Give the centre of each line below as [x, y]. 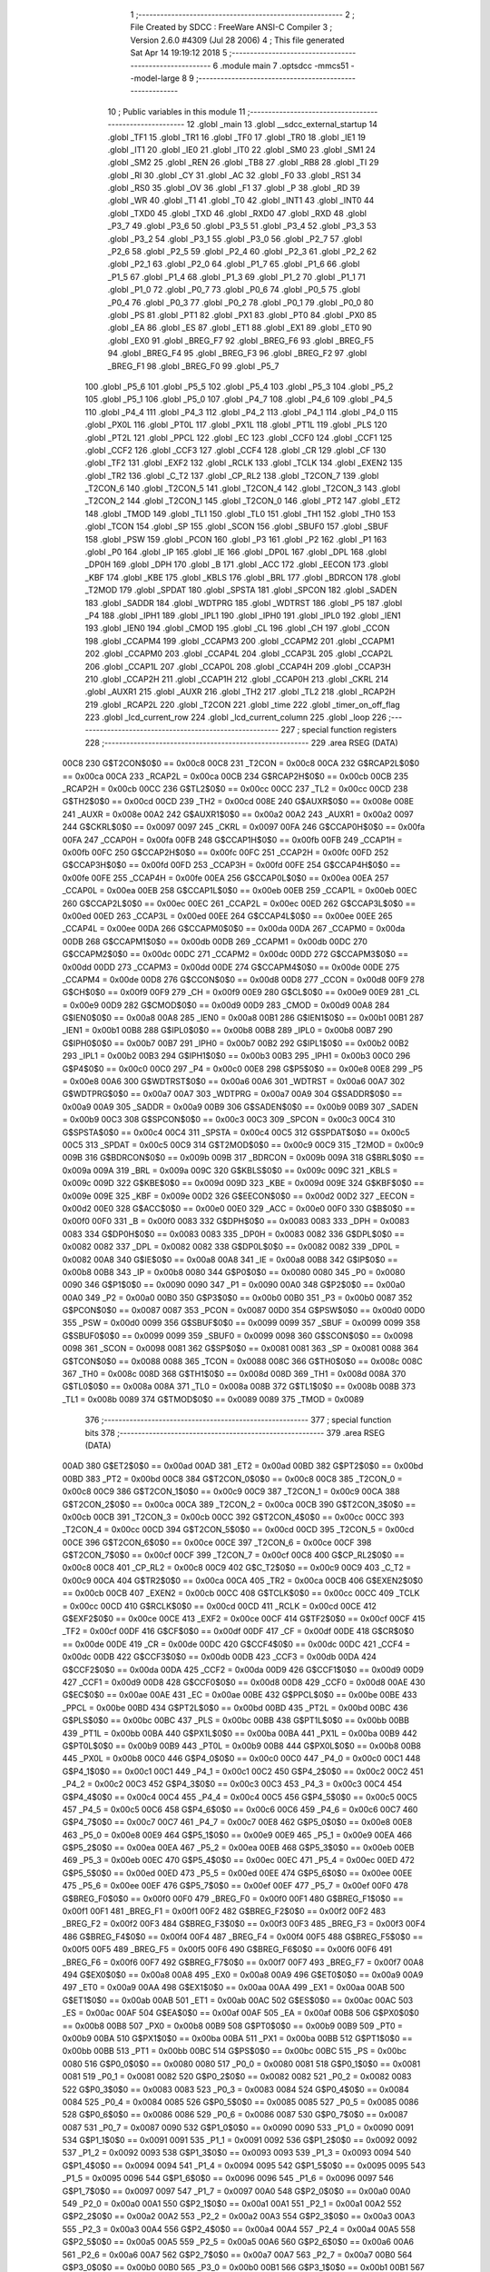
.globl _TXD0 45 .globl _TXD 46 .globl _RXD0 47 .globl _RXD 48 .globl [237, 213]
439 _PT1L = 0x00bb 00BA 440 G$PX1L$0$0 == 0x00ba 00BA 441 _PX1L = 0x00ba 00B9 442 [240, 1733]
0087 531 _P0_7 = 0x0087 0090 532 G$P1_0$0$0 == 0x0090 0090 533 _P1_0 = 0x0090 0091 [238, 2128]
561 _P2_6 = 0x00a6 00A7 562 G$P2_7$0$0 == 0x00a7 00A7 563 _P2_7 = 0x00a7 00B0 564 [237, 2255]
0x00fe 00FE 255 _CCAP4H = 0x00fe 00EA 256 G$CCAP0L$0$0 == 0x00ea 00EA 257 [225, 878]
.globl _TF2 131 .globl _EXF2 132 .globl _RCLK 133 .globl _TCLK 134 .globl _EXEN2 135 [244, 463]
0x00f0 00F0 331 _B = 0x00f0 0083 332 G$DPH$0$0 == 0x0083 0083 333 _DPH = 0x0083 [236, 1221]
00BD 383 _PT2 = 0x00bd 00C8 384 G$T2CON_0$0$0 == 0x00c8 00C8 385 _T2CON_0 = [232, 1479]
